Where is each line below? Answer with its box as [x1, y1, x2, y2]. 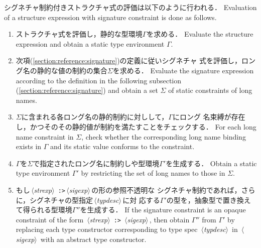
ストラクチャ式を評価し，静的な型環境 [16, 29, 143, 39]
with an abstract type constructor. [40, 234, 147, 244]
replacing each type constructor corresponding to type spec [16, 224, 198, 234]
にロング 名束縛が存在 [172, 111, 245, 122]
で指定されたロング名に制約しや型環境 [33, 158, 160, 168]
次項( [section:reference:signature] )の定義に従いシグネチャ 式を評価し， [16, 55, 242, 66]
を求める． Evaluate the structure [147, 29, 253, 39]
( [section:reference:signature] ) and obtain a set [16, 85, 158, 95]
